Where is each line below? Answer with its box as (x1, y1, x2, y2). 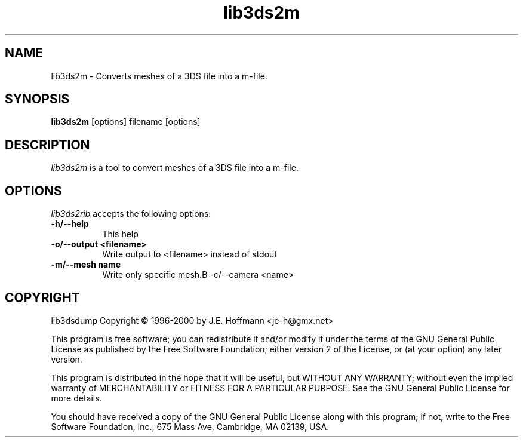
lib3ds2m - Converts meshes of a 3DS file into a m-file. (51, 70, 267, 81)
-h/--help (51, 219, 89, 229)
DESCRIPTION (5, 137, 90, 152)
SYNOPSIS (5, 91, 70, 107)
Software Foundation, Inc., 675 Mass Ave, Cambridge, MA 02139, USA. (51, 421, 330, 432)
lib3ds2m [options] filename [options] (51, 116, 201, 127)
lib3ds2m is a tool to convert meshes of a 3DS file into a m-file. (51, 162, 299, 173)
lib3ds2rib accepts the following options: (51, 208, 211, 219)
